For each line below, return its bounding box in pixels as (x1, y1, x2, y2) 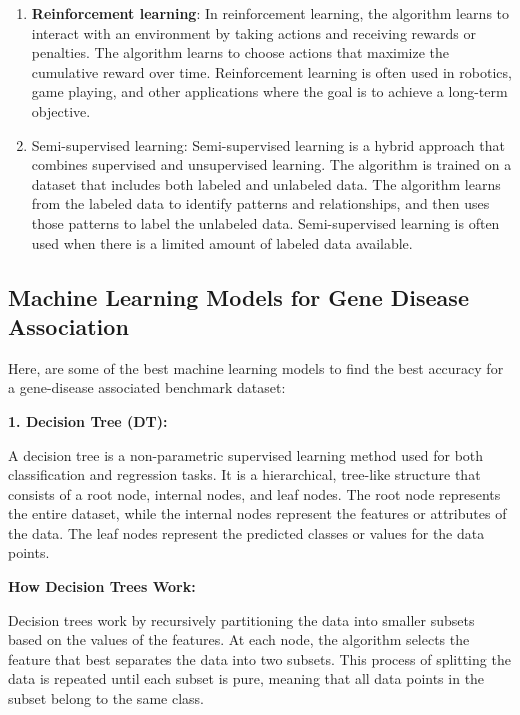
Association (8, 310, 129, 341)
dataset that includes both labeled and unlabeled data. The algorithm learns (31, 173, 501, 194)
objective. (31, 100, 91, 121)
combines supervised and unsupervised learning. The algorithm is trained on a (31, 154, 512, 175)
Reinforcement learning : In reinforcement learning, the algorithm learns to (31, 3, 510, 23)
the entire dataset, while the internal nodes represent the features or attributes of (8, 503, 507, 524)
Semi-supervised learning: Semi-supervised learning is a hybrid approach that (31, 134, 505, 155)
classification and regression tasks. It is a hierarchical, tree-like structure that (8, 464, 481, 485)
